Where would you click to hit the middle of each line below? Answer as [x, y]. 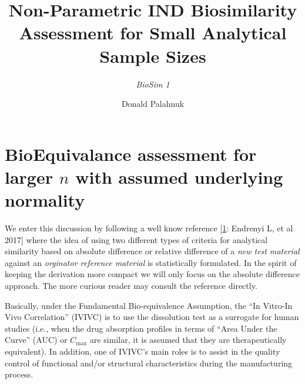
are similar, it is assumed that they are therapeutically [188, 340]
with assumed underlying [179, 176]
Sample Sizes [153, 55]
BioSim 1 [153, 84]
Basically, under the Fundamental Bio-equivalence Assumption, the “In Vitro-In [149, 305]
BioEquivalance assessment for [131, 154]
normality [45, 200]
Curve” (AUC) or [36, 340]
